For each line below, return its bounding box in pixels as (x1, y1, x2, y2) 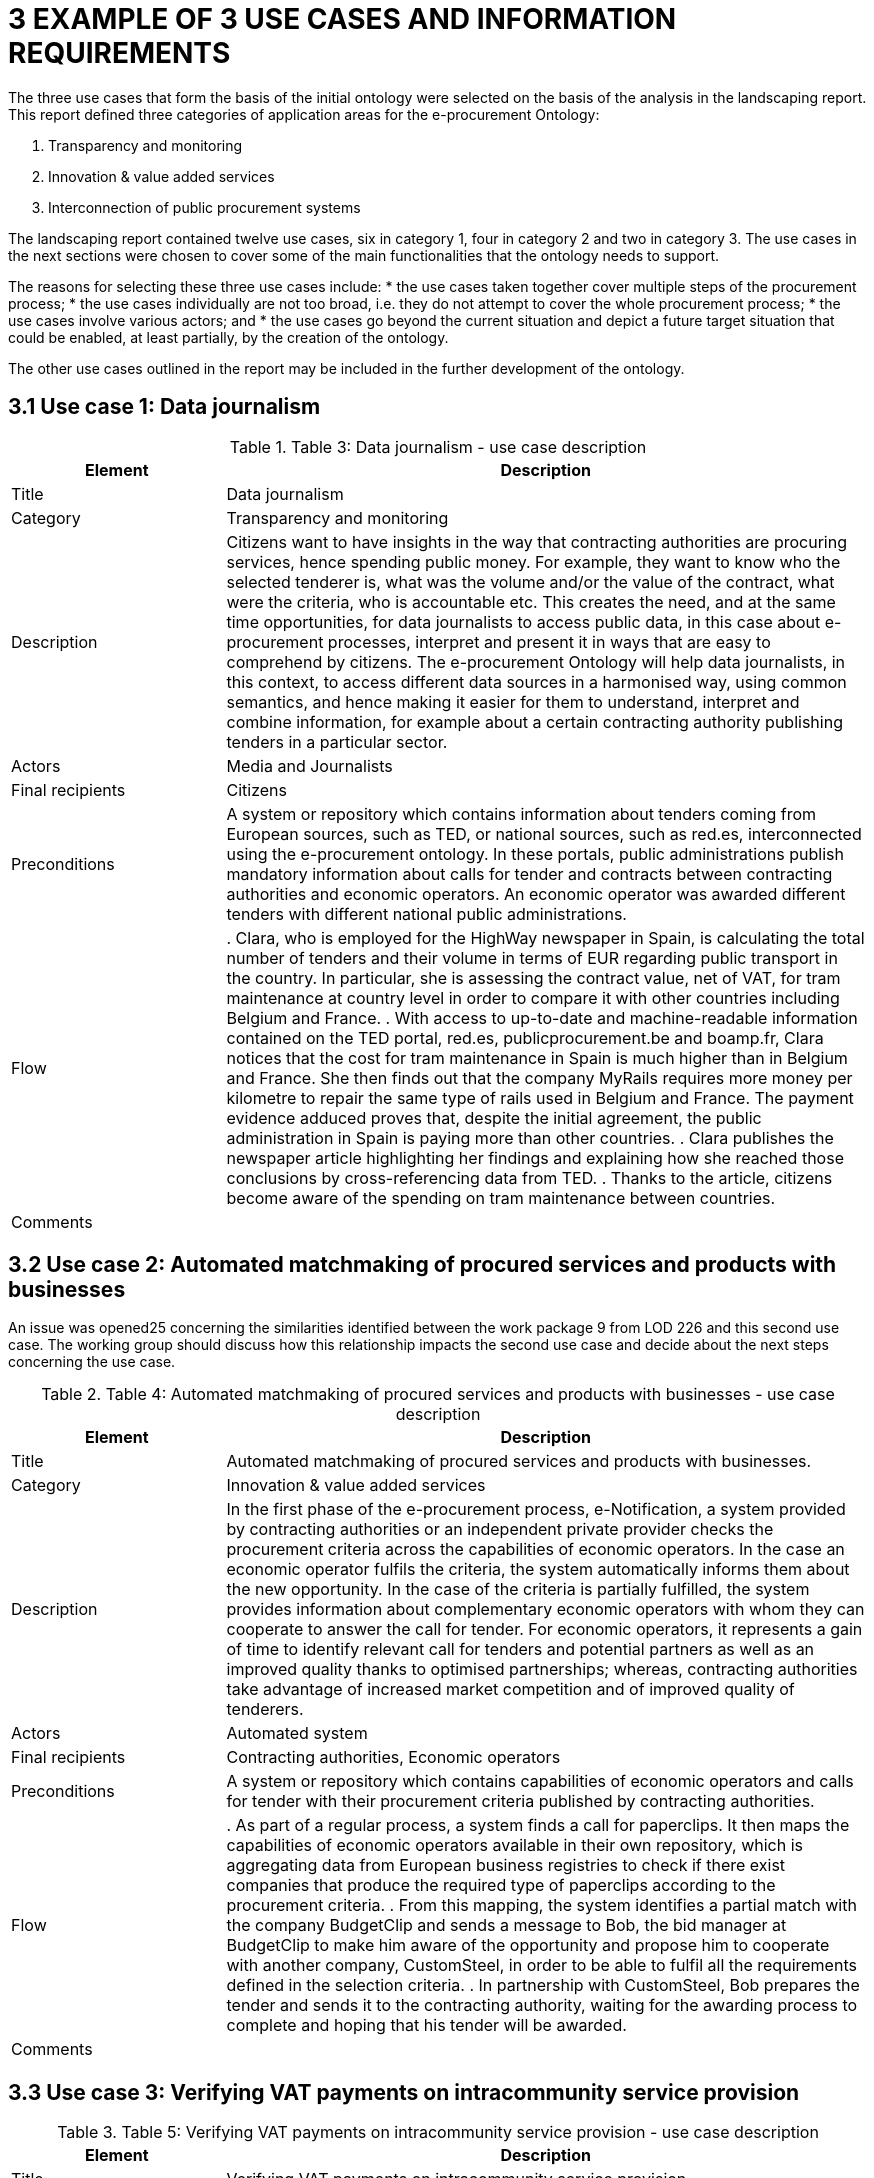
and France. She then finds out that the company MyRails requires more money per (226, 1067, 853, 1088)
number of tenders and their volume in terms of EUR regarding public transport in (226, 947, 838, 968)
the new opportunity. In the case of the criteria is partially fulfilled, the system (226, 1579, 810, 1600)
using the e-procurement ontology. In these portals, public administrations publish (226, 843, 844, 864)
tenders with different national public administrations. (226, 903, 627, 924)
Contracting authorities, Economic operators (226, 1747, 561, 1768)
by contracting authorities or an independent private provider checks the (226, 1519, 774, 1540)
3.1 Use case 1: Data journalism (8, 394, 321, 420)
